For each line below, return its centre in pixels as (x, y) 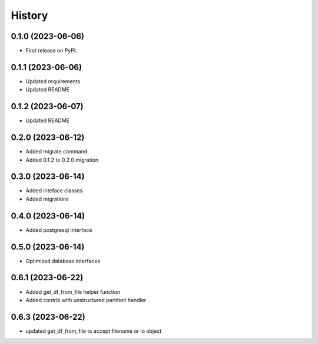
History (29, 15)
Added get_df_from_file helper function (73, 291)
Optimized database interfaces (63, 261)
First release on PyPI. (52, 51)
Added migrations (47, 199)
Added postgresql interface (59, 230)
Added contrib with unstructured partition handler (86, 300)
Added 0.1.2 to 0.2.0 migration (62, 160)
